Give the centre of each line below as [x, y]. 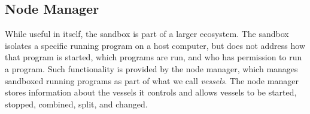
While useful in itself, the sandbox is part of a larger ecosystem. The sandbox [147, 34]
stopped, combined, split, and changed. [76, 104]
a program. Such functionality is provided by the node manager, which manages [151, 68]
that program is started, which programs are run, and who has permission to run [154, 57]
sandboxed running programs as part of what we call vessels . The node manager [152, 80]
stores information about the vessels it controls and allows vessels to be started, [151, 92]
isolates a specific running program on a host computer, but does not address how [155, 45]
